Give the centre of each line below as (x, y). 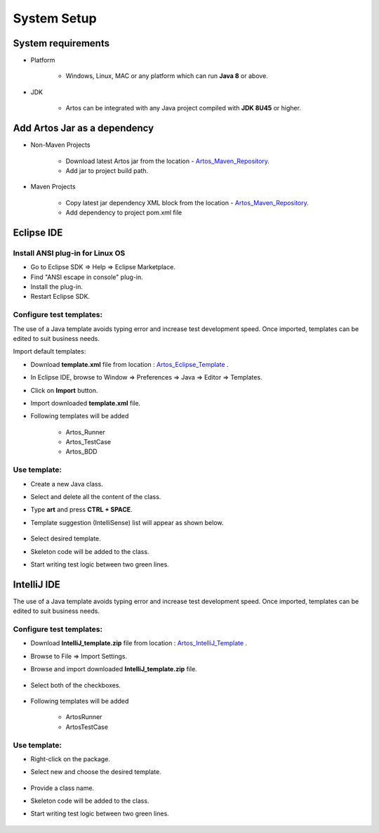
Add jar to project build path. (107, 170)
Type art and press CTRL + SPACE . (81, 510)
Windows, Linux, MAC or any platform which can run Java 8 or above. (167, 76)
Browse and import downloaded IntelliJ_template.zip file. (114, 669)
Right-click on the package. (70, 758)
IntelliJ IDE (37, 585)
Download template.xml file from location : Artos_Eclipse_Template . (129, 364)
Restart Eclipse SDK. (60, 297)
